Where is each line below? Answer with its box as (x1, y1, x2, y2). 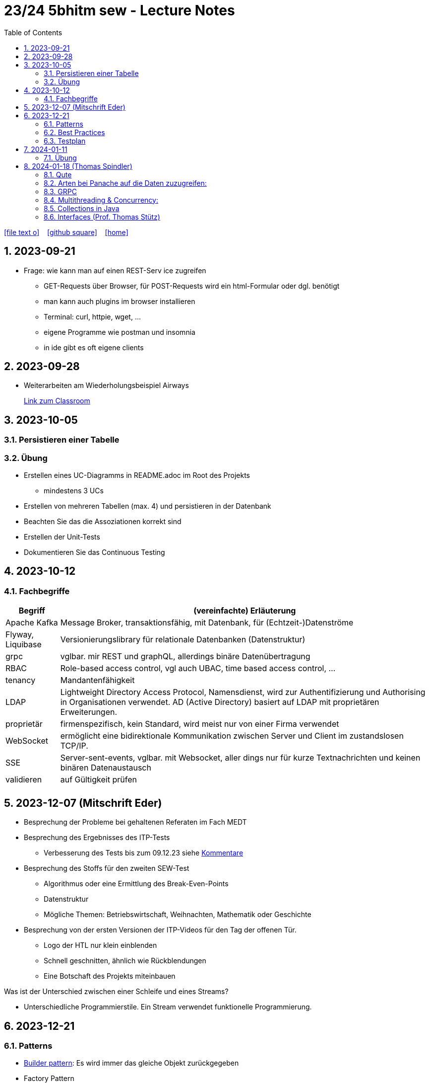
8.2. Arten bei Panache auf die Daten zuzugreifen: (44, 178, 207, 187)
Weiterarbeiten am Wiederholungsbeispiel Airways (24, 381, 189, 390)
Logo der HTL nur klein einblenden (44, 941, 157, 950)
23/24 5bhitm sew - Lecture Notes (4, 2, 235, 19)
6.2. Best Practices (44, 128, 105, 137)
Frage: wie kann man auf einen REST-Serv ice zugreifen (24, 266, 206, 275)
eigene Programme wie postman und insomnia (44, 327, 195, 336)
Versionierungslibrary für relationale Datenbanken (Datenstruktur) (60, 634, 306, 645)
